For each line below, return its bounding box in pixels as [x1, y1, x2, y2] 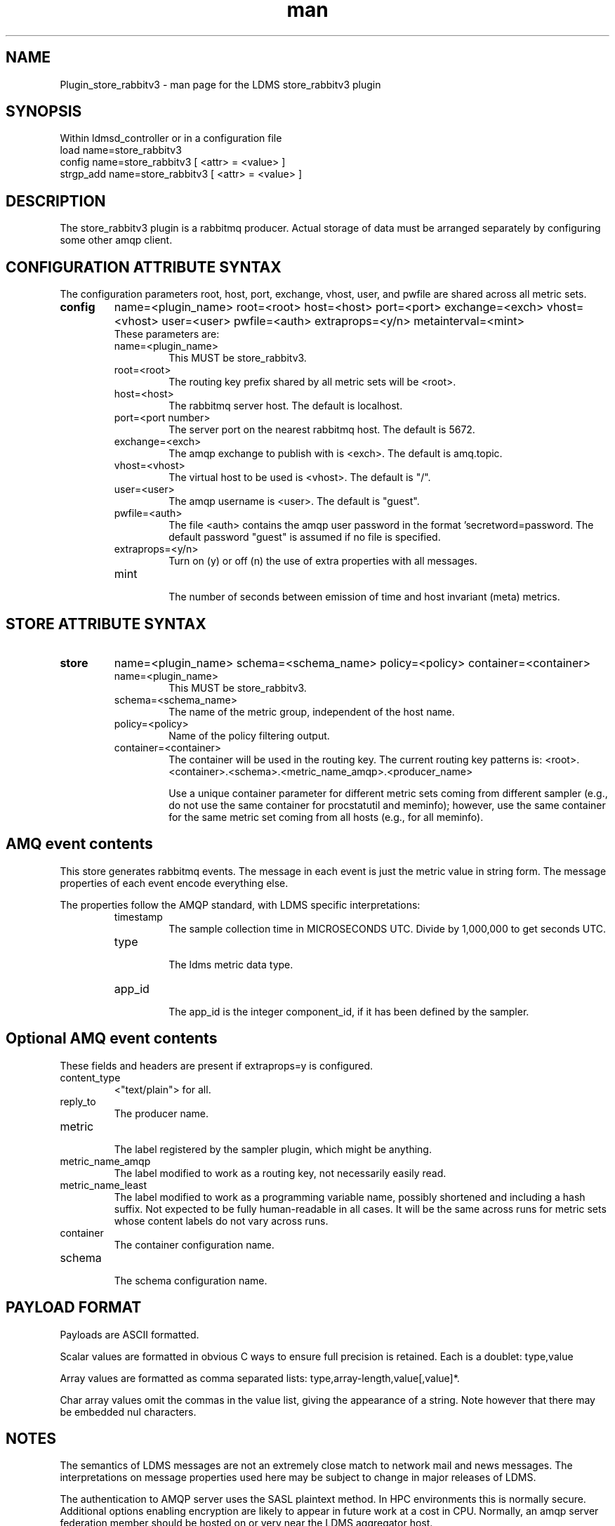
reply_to [60, 1095, 96, 1107]
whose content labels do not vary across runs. [114, 1214, 329, 1227]
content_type [60, 1071, 121, 1084]
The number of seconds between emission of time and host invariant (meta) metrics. [168, 591, 560, 603]
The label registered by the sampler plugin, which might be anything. [114, 1143, 432, 1155]
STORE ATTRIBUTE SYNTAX [6, 614, 206, 633]
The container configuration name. [114, 1238, 275, 1251]
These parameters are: [114, 328, 220, 341]
